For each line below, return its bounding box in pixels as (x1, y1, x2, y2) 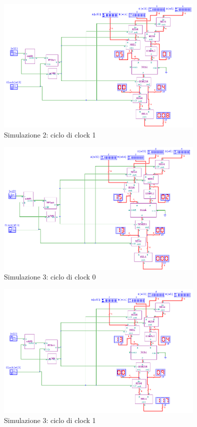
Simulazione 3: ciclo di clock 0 (4, 271, 96, 282)
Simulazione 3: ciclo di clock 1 (4, 414, 96, 425)
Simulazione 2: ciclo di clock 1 (4, 129, 96, 139)
